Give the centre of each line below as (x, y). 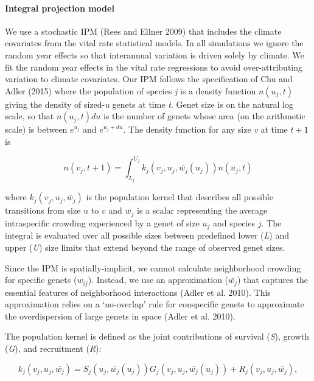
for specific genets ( (41, 280)
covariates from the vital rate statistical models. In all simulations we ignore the (154, 43)
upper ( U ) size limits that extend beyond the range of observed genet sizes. (145, 247)
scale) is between (36, 129)
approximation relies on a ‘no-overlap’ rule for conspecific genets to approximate (155, 304)
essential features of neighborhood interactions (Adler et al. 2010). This (138, 292)
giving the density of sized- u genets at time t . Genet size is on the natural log (149, 104)
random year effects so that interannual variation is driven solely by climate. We (155, 54)
